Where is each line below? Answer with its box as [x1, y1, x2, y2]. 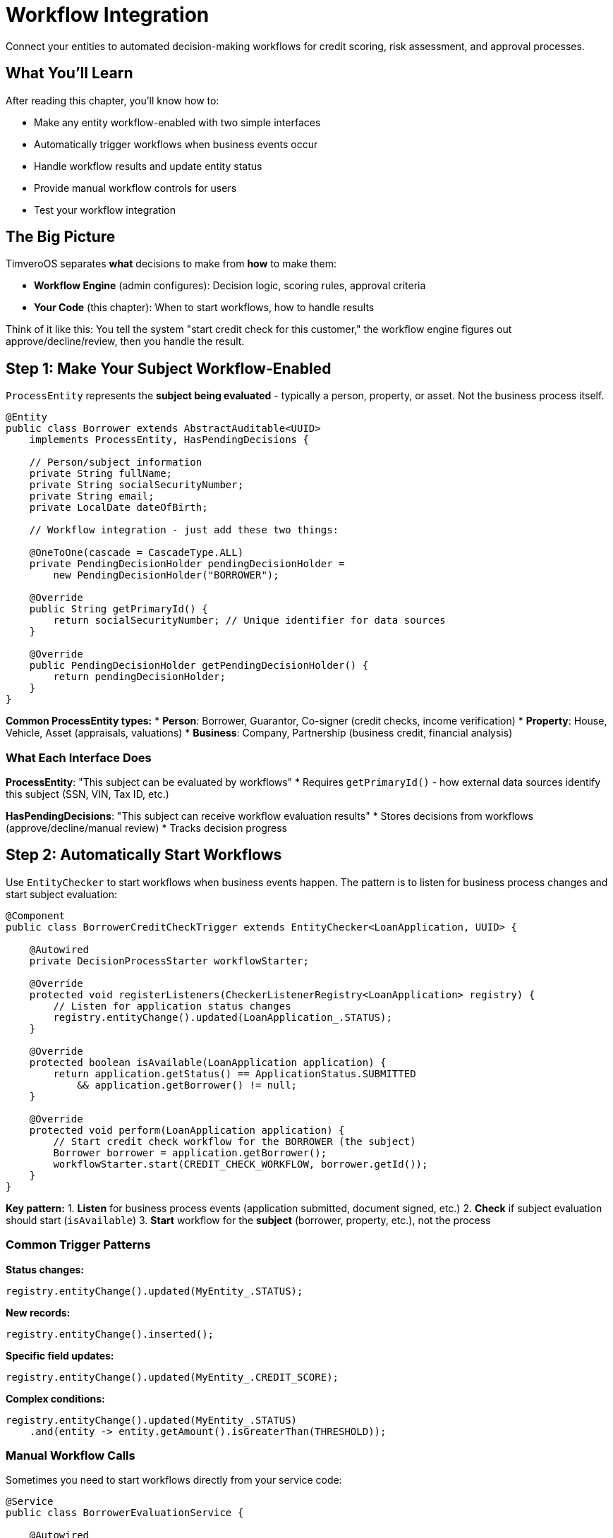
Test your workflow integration [34, 203, 176, 216]
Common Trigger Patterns [6, 1237, 151, 1252]
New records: [6, 1306, 71, 1319]
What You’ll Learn [6, 64, 133, 83]
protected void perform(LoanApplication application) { [29, 1124, 345, 1136]
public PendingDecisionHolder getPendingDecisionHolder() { [29, 660, 369, 672]
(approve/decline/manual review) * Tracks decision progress [6, 822, 287, 835]
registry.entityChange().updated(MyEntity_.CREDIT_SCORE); [6, 1371, 339, 1383]
